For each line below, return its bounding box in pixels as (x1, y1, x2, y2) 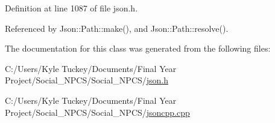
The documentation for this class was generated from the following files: (5, 42, 271, 55)
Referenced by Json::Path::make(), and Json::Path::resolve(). (5, 22, 229, 34)
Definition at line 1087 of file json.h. (5, 2, 138, 14)
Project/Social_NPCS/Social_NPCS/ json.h (5, 74, 169, 86)
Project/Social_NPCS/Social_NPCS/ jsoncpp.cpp (5, 106, 190, 118)
